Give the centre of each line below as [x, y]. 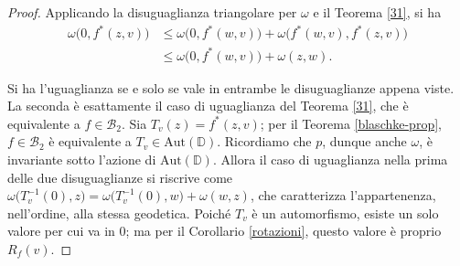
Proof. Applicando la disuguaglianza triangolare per [152, 12]
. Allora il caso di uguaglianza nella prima [330, 160]
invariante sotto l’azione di [82, 160]
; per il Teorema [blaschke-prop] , [351, 123]
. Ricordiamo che [264, 141]
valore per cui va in [61, 231]
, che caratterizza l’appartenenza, [343, 195]
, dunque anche [364, 141]
